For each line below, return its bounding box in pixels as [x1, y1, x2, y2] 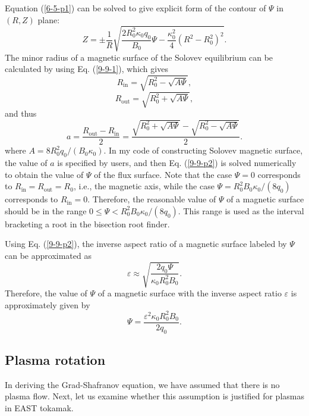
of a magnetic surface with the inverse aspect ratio [97, 287, 282, 299]
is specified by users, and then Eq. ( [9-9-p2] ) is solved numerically [57, 156, 297, 168]
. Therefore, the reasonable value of [87, 193, 216, 205]
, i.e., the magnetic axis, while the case [73, 180, 215, 192]
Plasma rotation [5, 351, 106, 369]
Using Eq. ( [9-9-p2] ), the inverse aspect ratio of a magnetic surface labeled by [5, 237, 287, 250]
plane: [37, 13, 60, 26]
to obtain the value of [5, 168, 84, 180]
